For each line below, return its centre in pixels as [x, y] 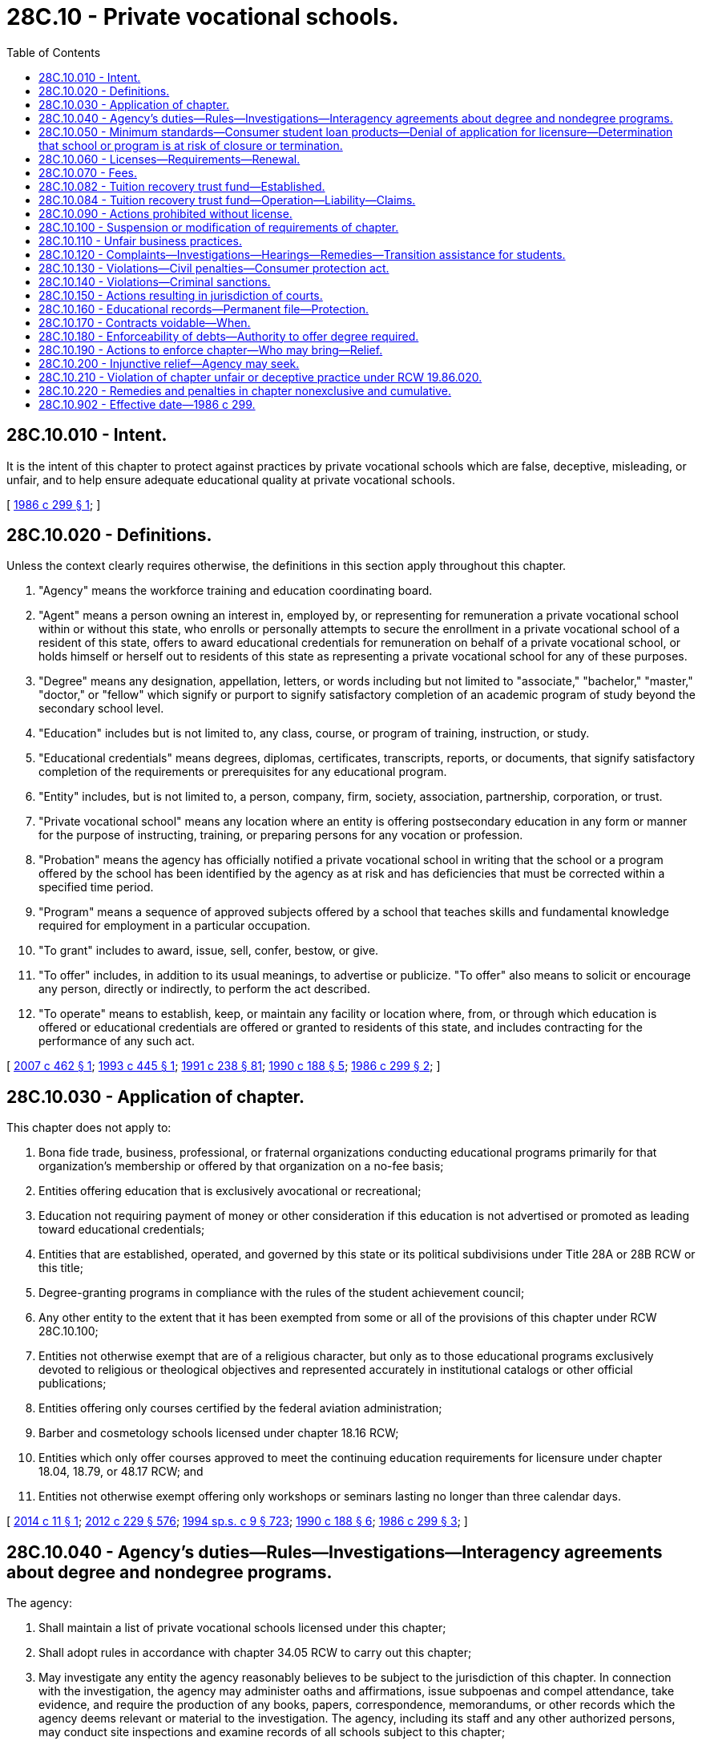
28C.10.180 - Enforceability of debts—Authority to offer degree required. [229, 336]
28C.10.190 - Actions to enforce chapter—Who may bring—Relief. [211, 349]
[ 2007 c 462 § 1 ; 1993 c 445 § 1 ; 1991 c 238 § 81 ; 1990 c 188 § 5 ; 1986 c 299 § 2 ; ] [224, 1066]
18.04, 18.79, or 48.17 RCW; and [121, 1472]
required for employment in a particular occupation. [175, 926]
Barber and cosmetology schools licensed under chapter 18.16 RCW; [219, 1433]
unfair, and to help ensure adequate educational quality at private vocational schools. [231, 479]
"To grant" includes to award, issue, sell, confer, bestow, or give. [209, 951]
